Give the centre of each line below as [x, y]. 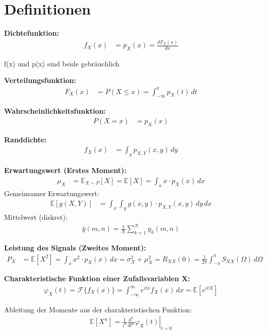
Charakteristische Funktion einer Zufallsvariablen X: [97, 278]
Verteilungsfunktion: [40, 80]
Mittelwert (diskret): [36, 217]
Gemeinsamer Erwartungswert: [52, 193]
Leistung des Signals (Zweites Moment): [75, 247]
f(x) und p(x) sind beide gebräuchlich [62, 63]
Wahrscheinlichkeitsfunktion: [55, 111]
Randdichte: [25, 139]
